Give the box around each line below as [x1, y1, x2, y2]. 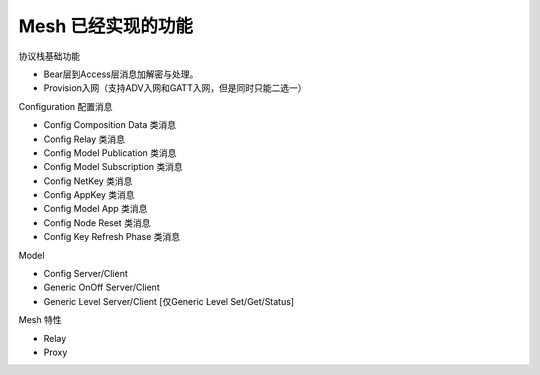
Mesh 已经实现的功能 [18, 15, 194, 37]
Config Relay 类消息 [43, 133, 125, 145]
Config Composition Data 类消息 [43, 119, 177, 131]
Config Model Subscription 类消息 [43, 161, 184, 173]
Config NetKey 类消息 [43, 175, 133, 187]
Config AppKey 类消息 [43, 189, 135, 201]
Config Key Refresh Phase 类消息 [43, 231, 181, 243]
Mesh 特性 [18, 314, 62, 326]
